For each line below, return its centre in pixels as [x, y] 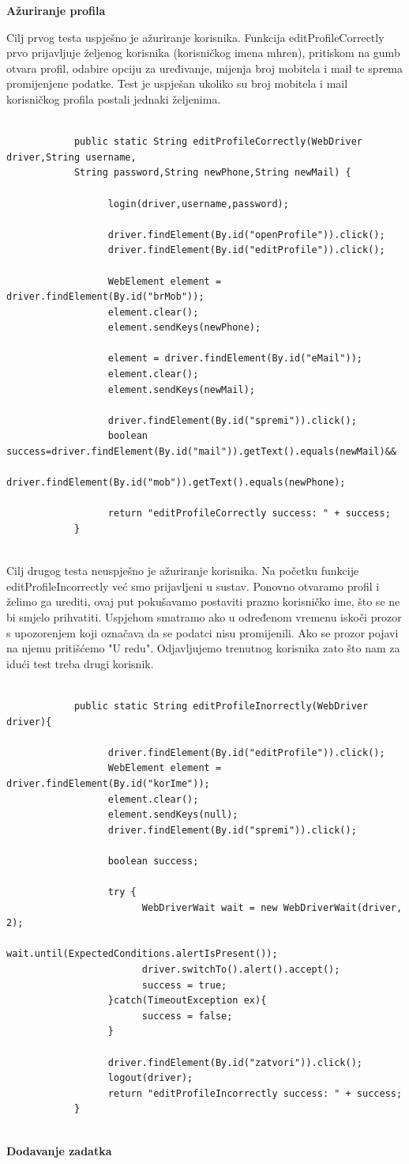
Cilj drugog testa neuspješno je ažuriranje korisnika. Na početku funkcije [183, 571]
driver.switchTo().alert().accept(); [241, 970]
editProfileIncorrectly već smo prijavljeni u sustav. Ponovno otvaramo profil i [193, 586]
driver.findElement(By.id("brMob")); [105, 297]
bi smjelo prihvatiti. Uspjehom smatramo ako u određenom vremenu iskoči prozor [204, 616]
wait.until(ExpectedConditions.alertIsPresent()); [142, 954]
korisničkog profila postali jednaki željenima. [114, 98]
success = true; [184, 985]
